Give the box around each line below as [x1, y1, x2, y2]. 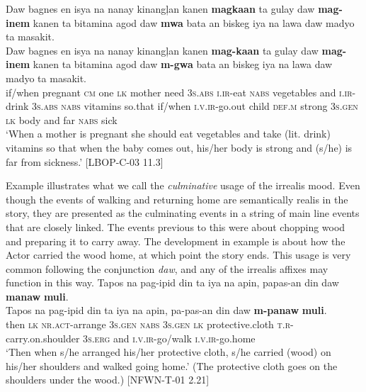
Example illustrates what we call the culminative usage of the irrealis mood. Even [6, 178, 360, 193]
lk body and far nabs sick [6, 112, 118, 127]
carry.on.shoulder [6, 330, 80, 345]
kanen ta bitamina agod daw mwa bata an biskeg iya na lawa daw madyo [33, 15, 355, 30]
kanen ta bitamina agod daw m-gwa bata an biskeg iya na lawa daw [33, 57, 333, 72]
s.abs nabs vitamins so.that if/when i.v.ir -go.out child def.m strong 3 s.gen [37, 99, 358, 113]
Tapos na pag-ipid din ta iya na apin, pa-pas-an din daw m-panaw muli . [6, 303, 327, 318]
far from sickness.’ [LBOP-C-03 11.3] [6, 154, 164, 169]
